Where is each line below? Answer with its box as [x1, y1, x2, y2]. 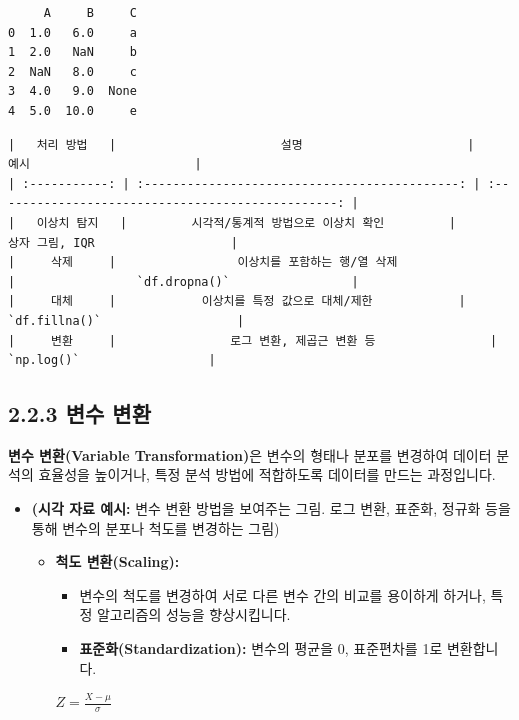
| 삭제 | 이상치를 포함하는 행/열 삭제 [8, 255, 398, 270]
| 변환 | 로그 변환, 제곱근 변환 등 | [8, 333, 498, 348]
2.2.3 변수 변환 [8, 398, 151, 429]
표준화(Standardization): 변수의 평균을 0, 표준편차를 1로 [79, 638, 443, 659]
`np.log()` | [8, 353, 216, 368]
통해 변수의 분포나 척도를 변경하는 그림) [31, 517, 280, 538]
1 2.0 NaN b [8, 45, 137, 60]
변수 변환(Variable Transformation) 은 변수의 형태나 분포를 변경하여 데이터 [8, 444, 492, 465]
